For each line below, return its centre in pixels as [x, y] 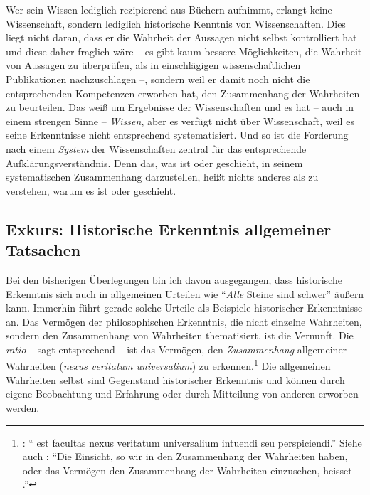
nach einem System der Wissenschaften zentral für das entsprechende [156, 148]
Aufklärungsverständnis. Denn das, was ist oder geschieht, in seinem [154, 163]
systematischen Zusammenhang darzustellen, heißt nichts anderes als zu [162, 177]
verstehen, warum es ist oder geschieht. [91, 190]
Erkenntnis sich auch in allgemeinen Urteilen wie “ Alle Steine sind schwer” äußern [185, 293]
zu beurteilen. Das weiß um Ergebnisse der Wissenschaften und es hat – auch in [180, 107]
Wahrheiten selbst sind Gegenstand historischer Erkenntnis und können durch [175, 379]
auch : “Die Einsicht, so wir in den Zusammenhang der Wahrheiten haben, [185, 456]
